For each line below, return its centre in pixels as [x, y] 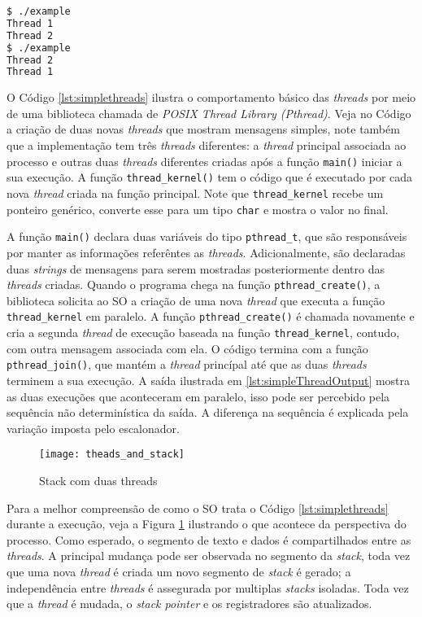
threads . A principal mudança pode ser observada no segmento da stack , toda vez [209, 556]
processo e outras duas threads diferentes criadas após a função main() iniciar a [204, 161]
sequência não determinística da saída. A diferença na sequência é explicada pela [208, 412]
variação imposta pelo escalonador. [93, 428]
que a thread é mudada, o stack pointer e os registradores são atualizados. [189, 604]
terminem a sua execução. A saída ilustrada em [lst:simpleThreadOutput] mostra [209, 380]
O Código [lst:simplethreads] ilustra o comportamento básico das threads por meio [211, 97]
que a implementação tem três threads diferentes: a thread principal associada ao [207, 145]
